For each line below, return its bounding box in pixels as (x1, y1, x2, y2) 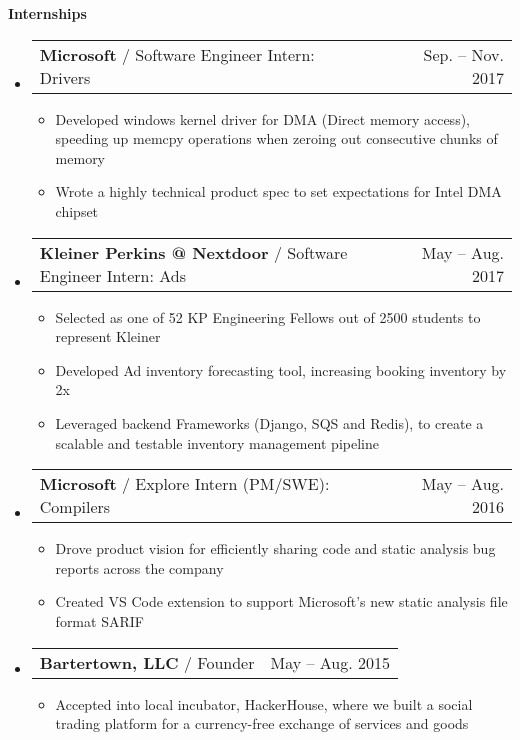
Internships (8, 3, 87, 23)
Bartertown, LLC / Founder (39, 650, 255, 674)
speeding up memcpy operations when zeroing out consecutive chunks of (55, 128, 498, 149)
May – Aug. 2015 (270, 650, 391, 674)
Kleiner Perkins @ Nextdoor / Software (39, 240, 348, 264)
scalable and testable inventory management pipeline (55, 432, 379, 453)
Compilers (39, 495, 111, 519)
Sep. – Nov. (423, 42, 504, 66)
